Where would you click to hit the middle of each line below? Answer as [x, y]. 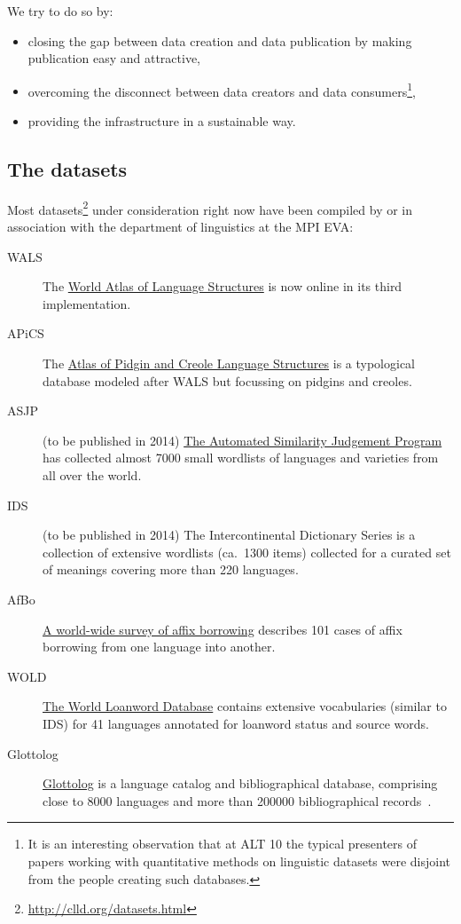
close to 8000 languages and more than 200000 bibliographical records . [237, 800]
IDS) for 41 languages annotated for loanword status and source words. [236, 723]
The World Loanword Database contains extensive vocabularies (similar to [245, 706]
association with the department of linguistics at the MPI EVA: [180, 227]
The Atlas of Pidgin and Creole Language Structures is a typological [229, 363]
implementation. [87, 303]
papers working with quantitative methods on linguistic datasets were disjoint [239, 861]
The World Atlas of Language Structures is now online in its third [223, 286]
